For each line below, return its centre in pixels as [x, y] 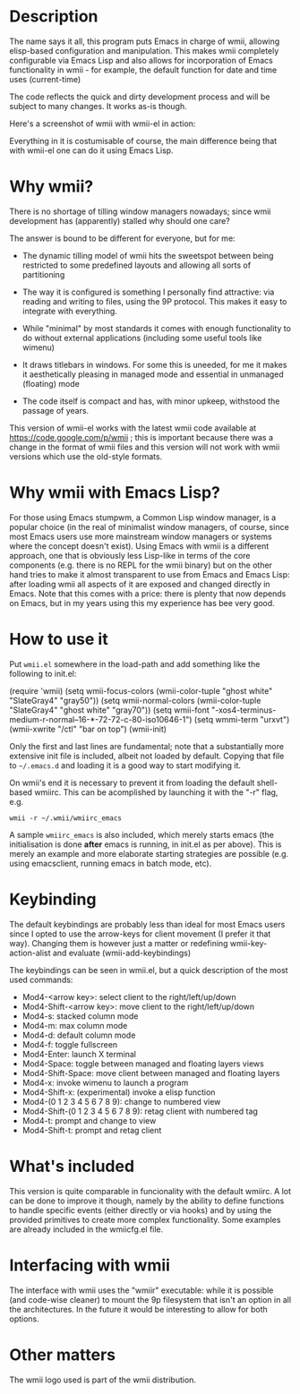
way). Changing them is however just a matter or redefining [119, 943]
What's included [72, 1166]
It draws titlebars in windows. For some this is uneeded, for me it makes [154, 364]
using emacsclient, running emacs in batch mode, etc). [111, 863]
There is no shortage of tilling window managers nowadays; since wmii [140, 211]
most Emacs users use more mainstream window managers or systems [141, 536]
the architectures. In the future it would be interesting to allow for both [139, 1309]
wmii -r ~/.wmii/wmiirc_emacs [66, 818]
